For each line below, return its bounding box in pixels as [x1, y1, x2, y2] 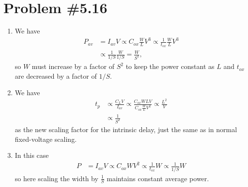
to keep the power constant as [125, 61, 215, 71]
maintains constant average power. [107, 173, 209, 183]
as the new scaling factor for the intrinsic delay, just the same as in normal [15, 124, 237, 134]
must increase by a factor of [31, 61, 115, 71]
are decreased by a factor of [15, 70, 97, 81]
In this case [15, 150, 49, 160]
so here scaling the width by [15, 173, 98, 183]
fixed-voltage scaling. [15, 134, 77, 144]
